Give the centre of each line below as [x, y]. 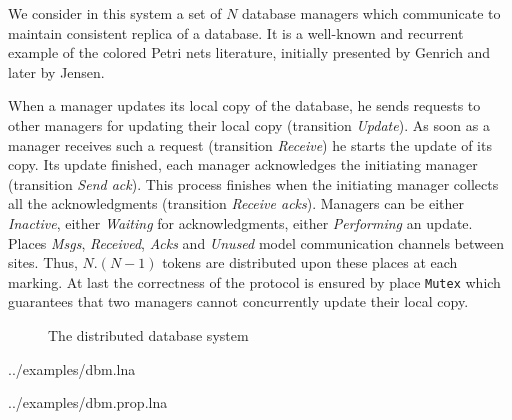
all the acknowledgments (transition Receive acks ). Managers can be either [236, 203]
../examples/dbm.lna [72, 368]
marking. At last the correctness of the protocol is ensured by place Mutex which [254, 281]
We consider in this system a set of [115, 13]
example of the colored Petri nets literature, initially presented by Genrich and [249, 52]
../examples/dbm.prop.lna [88, 402]
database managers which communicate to [371, 13]
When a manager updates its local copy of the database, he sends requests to [244, 105]
